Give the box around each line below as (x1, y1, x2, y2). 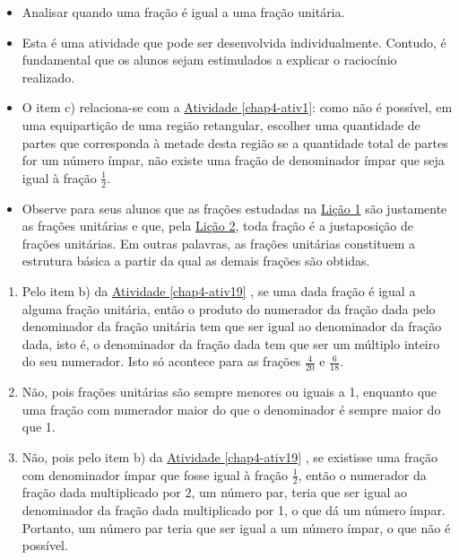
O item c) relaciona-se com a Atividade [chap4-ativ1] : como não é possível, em (22, 98, 453, 117)
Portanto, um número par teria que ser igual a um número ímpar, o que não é (22, 518, 451, 537)
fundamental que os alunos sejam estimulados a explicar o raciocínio (22, 50, 397, 69)
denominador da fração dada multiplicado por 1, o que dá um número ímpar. (22, 500, 446, 519)
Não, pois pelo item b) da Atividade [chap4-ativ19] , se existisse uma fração (22, 447, 438, 466)
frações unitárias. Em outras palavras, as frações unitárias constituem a (22, 233, 415, 252)
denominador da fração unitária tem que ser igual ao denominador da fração (22, 317, 442, 336)
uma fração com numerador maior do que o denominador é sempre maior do (22, 399, 441, 418)
